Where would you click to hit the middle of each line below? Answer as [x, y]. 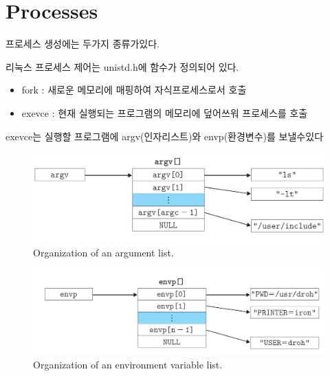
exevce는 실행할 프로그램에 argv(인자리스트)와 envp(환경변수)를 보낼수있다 [165, 136]
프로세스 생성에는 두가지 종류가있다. [82, 44]
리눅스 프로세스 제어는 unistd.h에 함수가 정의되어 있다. [122, 66]
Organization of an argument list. [103, 252]
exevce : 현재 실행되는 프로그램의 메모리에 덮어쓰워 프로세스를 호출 [165, 112]
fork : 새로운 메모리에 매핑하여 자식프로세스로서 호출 [134, 90]
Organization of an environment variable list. [128, 364]
